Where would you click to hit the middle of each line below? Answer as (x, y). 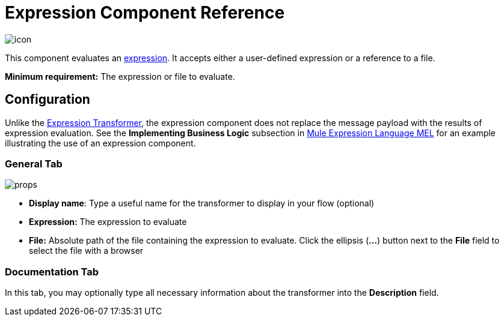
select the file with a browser (86, 251)
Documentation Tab (52, 271)
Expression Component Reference (145, 13)
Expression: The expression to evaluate (108, 222)
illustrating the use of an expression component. (100, 143)
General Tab (34, 163)
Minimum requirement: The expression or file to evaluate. (120, 76)
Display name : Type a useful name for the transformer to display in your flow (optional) (202, 203)
